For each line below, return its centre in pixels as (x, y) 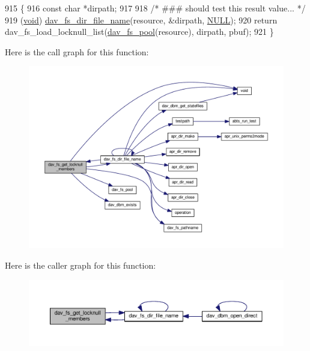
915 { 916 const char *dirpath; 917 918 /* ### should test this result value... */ (155, 8)
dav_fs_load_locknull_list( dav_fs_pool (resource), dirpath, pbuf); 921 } (139, 32)
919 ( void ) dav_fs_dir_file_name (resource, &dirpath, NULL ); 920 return (141, 20)
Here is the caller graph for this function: (81, 265)
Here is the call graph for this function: (77, 51)
